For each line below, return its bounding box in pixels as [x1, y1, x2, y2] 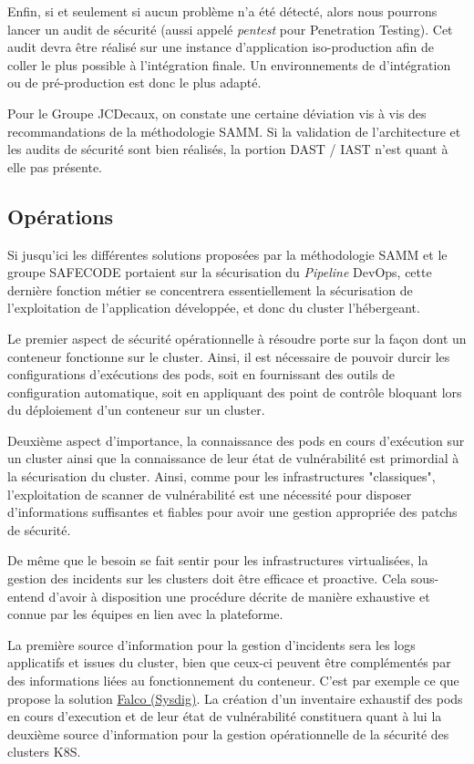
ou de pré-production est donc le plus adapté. [7, 73, 262, 92]
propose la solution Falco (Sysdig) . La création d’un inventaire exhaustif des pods [7, 688, 463, 707]
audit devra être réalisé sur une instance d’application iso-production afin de [7, 37, 434, 57]
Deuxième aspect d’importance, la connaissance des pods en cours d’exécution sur [7, 430, 465, 449]
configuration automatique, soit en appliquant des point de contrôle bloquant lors [7, 382, 462, 401]
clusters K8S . [7, 742, 81, 761]
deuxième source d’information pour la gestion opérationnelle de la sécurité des [7, 724, 449, 743]
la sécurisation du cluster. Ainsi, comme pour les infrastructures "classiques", [7, 467, 436, 486]
